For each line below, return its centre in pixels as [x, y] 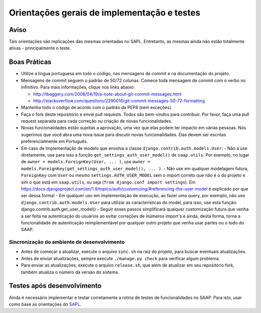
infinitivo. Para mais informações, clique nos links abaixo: [78, 87]
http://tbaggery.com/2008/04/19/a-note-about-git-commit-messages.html [107, 94]
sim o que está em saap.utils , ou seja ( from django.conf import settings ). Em [108, 182]
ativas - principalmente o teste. [40, 48]
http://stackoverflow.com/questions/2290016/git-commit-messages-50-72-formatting [119, 101]
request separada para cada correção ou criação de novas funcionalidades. [97, 121]
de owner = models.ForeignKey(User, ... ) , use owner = [86, 162]
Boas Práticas [30, 62]
